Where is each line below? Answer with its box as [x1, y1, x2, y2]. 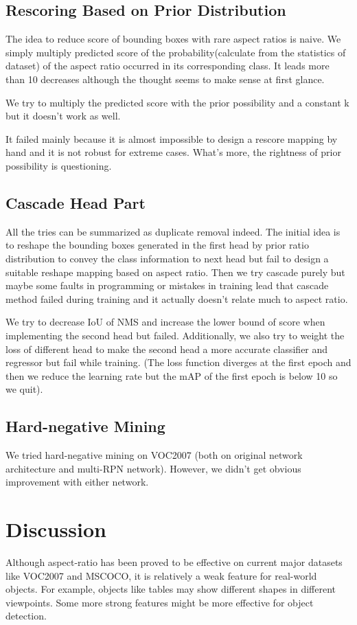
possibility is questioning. [5, 158, 112, 172]
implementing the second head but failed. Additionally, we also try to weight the [5, 328, 345, 342]
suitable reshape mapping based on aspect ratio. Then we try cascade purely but [5, 264, 345, 279]
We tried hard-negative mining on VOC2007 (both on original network [5, 448, 303, 462]
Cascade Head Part [5, 192, 146, 213]
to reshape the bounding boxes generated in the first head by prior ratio [5, 238, 309, 252]
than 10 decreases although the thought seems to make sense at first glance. [5, 71, 325, 86]
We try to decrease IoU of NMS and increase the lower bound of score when [5, 315, 325, 329]
